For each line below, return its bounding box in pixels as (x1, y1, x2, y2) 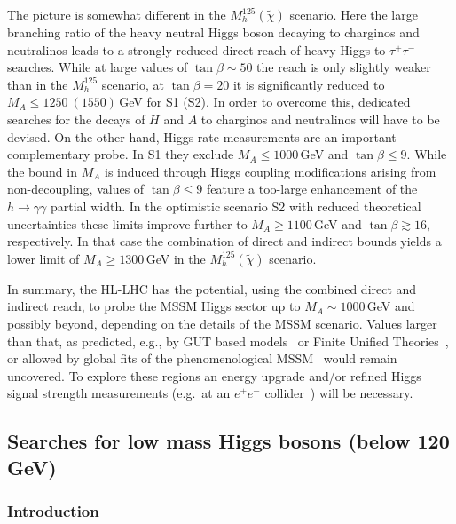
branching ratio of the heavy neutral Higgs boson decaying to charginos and (7, 23, 420, 41)
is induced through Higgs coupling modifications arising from (105, 162, 436, 180)
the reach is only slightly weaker (256, 58, 431, 76)
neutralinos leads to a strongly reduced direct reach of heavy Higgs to (7, 40, 386, 59)
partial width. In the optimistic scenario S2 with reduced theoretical (51, 196, 421, 215)
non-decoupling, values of (7, 179, 145, 198)
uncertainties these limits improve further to (7, 214, 248, 233)
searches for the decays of (7, 109, 145, 128)
